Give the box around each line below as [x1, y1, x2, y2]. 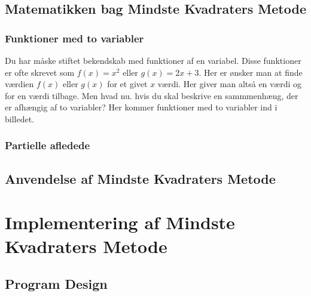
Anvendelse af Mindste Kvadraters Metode [5, 169, 276, 187]
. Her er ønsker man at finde [199, 66, 303, 78]
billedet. [5, 112, 35, 125]
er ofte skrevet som [5, 66, 75, 78]
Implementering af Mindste [5, 210, 235, 235]
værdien [5, 78, 34, 90]
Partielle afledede [5, 138, 90, 153]
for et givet [107, 78, 148, 90]
